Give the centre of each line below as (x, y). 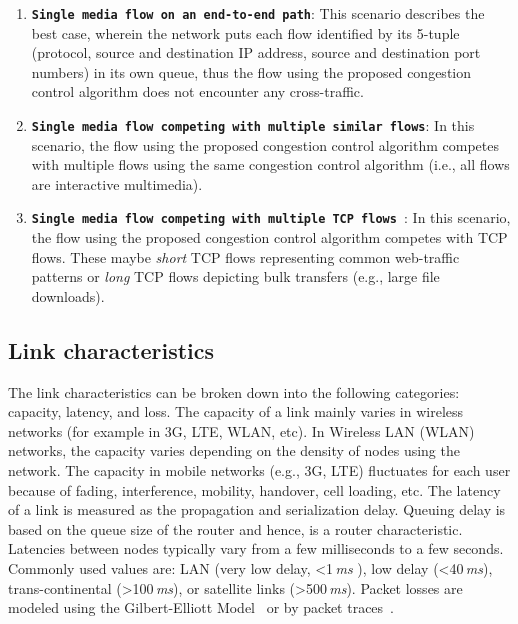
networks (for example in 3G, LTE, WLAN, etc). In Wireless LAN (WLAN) (241, 430)
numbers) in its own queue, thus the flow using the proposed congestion (251, 71)
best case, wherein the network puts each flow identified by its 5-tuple (245, 32)
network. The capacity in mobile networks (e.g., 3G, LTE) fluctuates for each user (259, 470)
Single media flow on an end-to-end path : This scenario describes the (258, 13)
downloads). (68, 295)
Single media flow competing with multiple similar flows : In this (253, 125)
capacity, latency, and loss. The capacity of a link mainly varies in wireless (236, 411)
